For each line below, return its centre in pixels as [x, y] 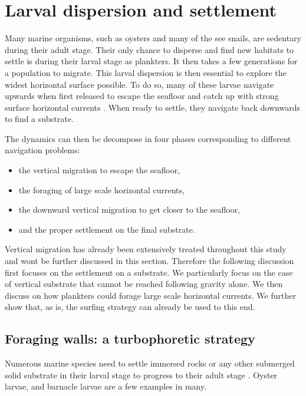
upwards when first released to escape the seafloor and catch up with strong [142, 96]
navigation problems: [42, 150]
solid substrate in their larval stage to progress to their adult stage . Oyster [141, 374]
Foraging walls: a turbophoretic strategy [130, 339]
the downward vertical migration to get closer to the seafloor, [129, 209]
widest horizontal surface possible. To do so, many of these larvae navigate [139, 84]
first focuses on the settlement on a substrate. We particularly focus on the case [149, 272]
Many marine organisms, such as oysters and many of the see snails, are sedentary [153, 38]
